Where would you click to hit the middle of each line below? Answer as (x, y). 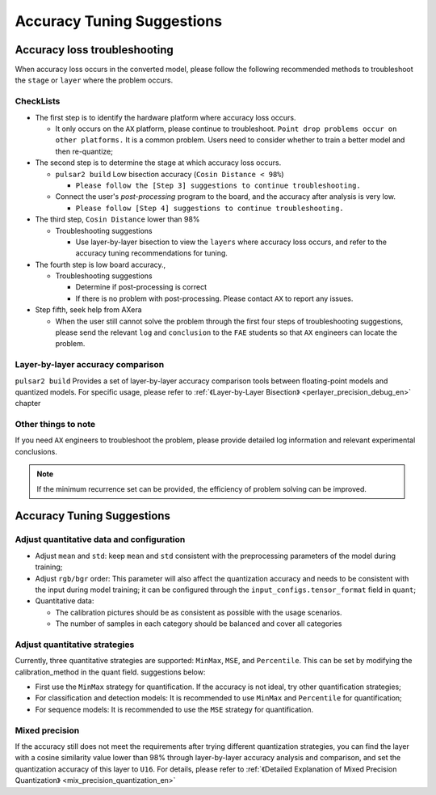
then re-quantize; (84, 151)
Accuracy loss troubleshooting (94, 50)
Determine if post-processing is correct (141, 287)
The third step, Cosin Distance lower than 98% (117, 219)
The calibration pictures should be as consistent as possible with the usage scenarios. (199, 612)
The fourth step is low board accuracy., (101, 264)
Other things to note (55, 425)
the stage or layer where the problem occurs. (94, 80)
